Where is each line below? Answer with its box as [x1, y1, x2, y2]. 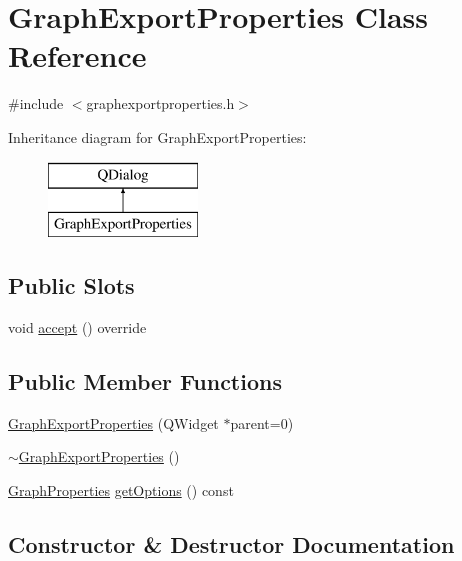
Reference [8, 35, 147, 76]
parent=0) [230, 412, 294, 433]
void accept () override [8, 316, 147, 337]
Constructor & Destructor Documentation [8, 528, 455, 559]
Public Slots [8, 270, 135, 301]
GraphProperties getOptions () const [8, 479, 234, 500]
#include [8, 93, 64, 114]
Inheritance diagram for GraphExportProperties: [8, 126, 307, 147]
